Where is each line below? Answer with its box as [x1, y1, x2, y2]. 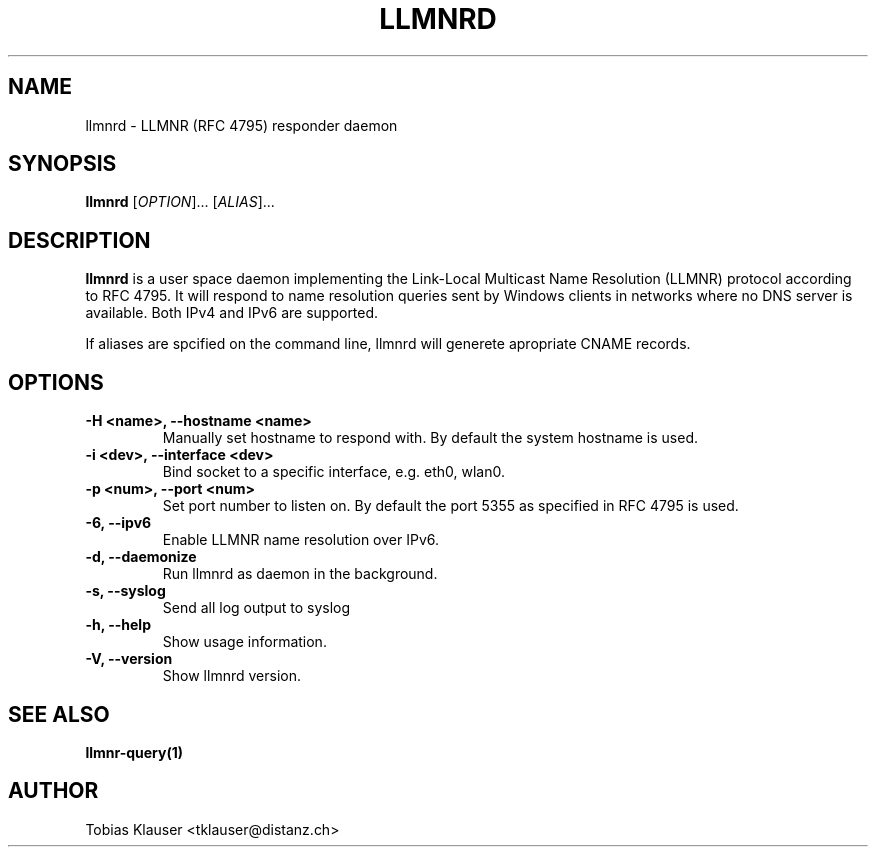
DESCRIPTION [8, 227, 151, 253]
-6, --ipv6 [85, 514, 152, 532]
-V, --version [85, 650, 173, 668]
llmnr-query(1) [85, 743, 184, 761]
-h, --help [85, 616, 151, 634]
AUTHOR [8, 778, 99, 804]
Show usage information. [162, 633, 327, 651]
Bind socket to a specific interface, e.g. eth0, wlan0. [162, 463, 505, 481]
